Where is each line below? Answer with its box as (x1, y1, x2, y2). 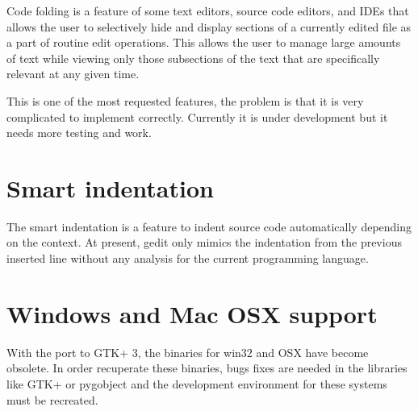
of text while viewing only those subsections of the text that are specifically (6, 49, 380, 66)
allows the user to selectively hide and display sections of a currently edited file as (6, 18, 412, 35)
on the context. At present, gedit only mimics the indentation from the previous (6, 234, 402, 251)
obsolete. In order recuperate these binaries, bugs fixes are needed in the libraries (6, 359, 408, 376)
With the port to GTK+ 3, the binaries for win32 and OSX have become (6, 343, 369, 360)
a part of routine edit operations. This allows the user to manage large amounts (6, 34, 401, 51)
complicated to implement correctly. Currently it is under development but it (6, 108, 388, 125)
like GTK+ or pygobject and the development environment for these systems (6, 375, 387, 392)
